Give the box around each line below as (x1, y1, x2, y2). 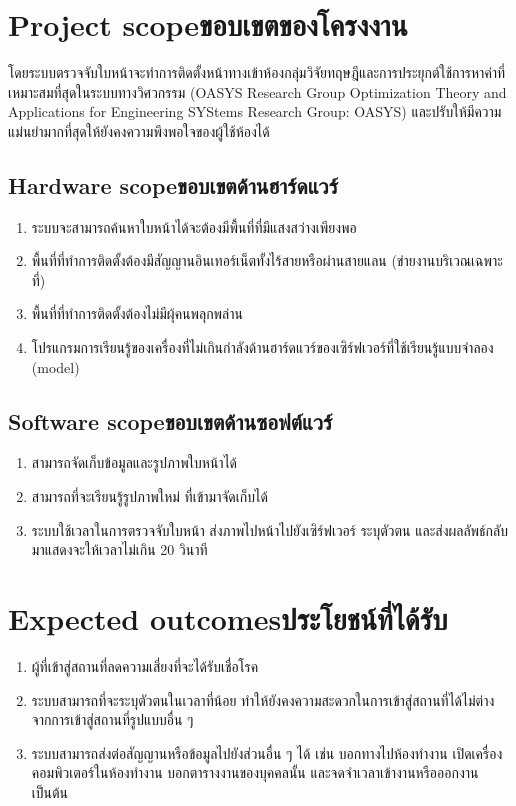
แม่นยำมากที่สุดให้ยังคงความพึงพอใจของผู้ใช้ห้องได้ (8, 120, 270, 141)
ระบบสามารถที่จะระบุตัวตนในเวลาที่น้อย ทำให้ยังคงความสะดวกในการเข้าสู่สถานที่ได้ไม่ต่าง (31, 689, 495, 710)
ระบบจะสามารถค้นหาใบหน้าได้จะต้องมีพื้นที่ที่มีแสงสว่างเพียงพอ (31, 216, 357, 237)
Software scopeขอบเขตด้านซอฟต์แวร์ (8, 405, 333, 436)
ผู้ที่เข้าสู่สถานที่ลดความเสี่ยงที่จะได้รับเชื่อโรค (31, 655, 259, 676)
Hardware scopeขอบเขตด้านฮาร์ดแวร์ (8, 169, 338, 200)
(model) (31, 356, 80, 377)
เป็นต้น (31, 781, 69, 802)
